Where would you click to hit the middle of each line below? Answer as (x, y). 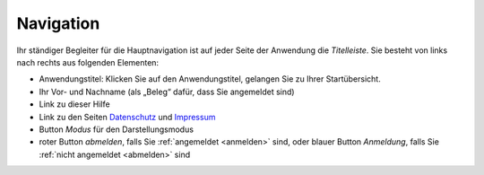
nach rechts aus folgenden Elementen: (88, 62)
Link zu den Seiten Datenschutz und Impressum (127, 117)
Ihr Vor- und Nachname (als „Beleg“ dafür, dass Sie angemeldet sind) (167, 92)
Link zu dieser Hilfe (75, 104)
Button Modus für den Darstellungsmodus (117, 129)
